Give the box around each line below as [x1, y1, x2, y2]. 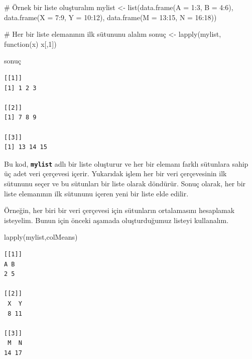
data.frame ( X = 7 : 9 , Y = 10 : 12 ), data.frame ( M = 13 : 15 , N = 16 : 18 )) [4, 12, 217, 22]
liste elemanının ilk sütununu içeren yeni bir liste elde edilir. [4, 188, 189, 198]
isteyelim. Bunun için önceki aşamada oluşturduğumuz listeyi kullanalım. [4, 214, 229, 225]
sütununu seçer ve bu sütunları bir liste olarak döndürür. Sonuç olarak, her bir [4, 178, 246, 188]
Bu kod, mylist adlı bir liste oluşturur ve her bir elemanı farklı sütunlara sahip [4, 158, 248, 169]
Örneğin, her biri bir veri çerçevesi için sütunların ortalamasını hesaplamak [4, 205, 235, 216]
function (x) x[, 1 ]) [4, 38, 57, 49]
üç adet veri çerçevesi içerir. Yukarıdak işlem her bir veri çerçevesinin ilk [4, 168, 227, 179]
